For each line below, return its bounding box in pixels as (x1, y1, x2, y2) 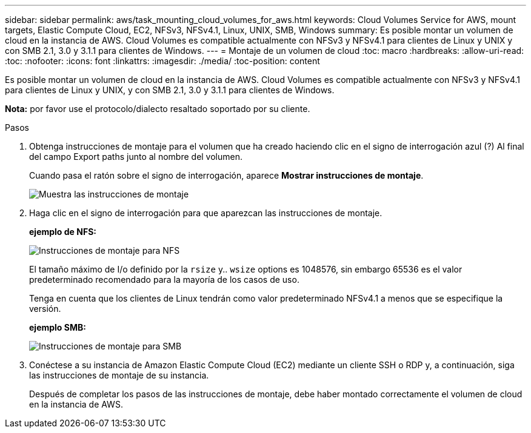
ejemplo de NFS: (29, 226, 96, 237)
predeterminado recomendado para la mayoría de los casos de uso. (29, 274, 299, 285)
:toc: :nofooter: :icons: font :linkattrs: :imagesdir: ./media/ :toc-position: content (5, 56, 320, 66)
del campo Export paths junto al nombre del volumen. (29, 151, 243, 162)
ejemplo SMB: (29, 322, 86, 332)
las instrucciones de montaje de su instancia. (29, 370, 209, 380)
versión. (29, 303, 61, 314)
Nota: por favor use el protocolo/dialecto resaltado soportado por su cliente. (5, 104, 310, 114)
